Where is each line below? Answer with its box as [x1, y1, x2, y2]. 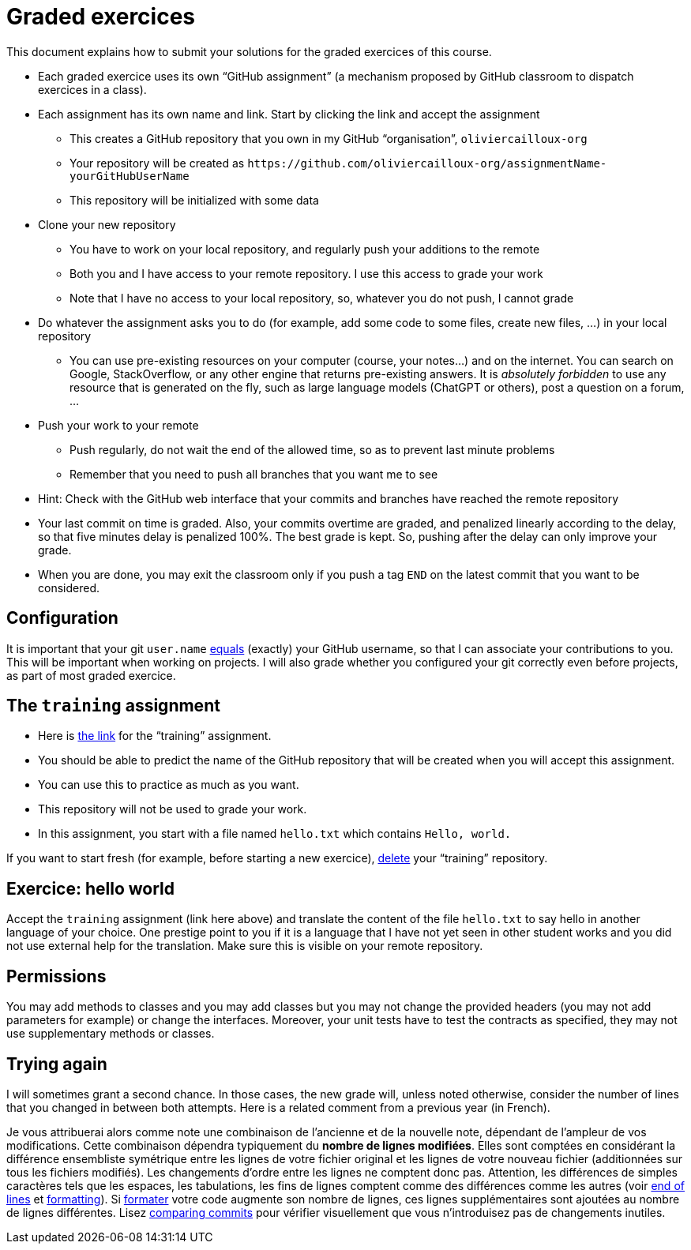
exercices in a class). [38, 82, 147, 96]
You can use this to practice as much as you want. [38, 778, 299, 792]
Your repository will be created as [69, 156, 245, 170]
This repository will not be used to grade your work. [38, 802, 307, 816]
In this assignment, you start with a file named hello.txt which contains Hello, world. [38, 827, 512, 841]
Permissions [6, 966, 107, 986]
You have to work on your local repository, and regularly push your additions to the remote [69, 242, 540, 256]
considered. [38, 580, 100, 595]
